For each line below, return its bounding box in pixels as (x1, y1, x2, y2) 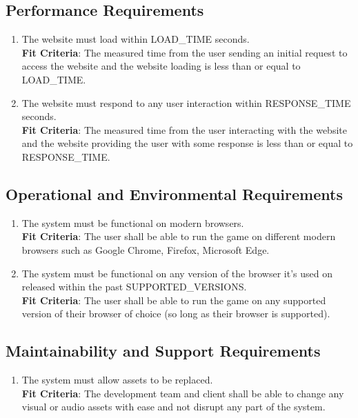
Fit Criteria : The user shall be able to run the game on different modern (21, 229, 336, 243)
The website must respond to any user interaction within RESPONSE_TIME (21, 95, 351, 110)
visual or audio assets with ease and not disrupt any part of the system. (21, 399, 326, 414)
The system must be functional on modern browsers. (21, 215, 244, 230)
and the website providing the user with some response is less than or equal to (21, 136, 353, 150)
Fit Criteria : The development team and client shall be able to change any (21, 386, 344, 400)
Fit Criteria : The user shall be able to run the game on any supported (21, 292, 326, 307)
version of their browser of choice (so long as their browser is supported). (21, 306, 330, 321)
